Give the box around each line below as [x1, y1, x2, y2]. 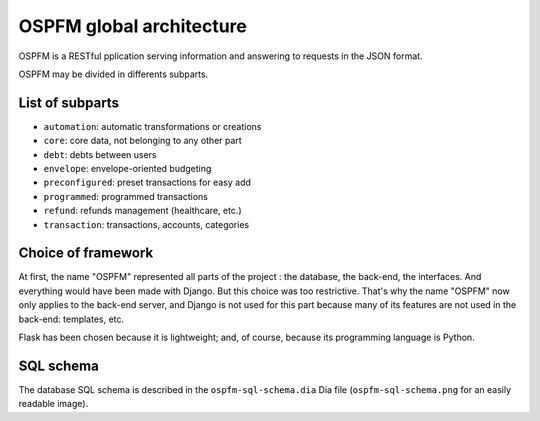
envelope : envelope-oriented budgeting [43, 163, 212, 175]
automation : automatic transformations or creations [43, 120, 262, 132]
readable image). [18, 398, 89, 410]
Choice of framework [18, 245, 154, 262]
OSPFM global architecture [18, 15, 247, 37]
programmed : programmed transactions [43, 190, 209, 202]
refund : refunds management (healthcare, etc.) [43, 205, 242, 217]
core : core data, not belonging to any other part [43, 135, 242, 147]
